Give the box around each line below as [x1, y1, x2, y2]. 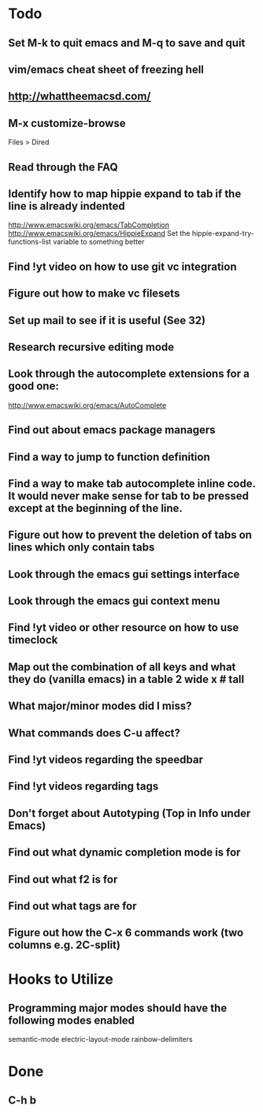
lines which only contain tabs [8, 541, 155, 554]
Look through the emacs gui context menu [8, 595, 220, 608]
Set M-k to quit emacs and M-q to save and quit [8, 36, 246, 50]
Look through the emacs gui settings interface [8, 567, 240, 580]
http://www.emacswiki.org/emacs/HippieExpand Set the [8, 229, 191, 238]
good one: [8, 379, 59, 393]
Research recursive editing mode [8, 340, 175, 353]
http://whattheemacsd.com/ [8, 90, 151, 103]
